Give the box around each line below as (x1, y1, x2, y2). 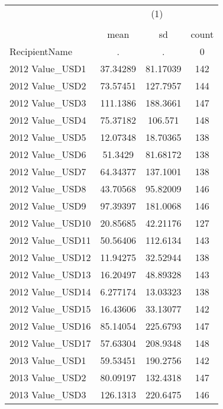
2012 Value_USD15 (9, 302, 91, 315)
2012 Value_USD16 (9, 319, 91, 333)
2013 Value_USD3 (9, 388, 86, 401)
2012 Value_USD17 (9, 336, 91, 350)
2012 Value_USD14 (9, 285, 91, 298)
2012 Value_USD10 (9, 216, 91, 230)
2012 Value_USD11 (9, 233, 91, 247)
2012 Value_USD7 (9, 165, 86, 178)
